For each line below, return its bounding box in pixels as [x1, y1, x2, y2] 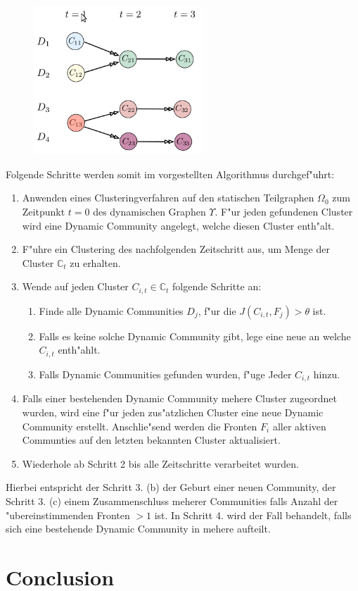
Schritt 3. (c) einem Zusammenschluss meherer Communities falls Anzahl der [6, 493, 338, 508]
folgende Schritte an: [172, 279, 262, 294]
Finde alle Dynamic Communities [39, 303, 184, 318]
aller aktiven [272, 418, 326, 433]
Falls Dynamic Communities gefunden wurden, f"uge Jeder [39, 366, 292, 381]
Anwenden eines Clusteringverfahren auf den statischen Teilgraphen [22, 190, 314, 205]
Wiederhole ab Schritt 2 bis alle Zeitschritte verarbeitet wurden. [22, 456, 299, 471]
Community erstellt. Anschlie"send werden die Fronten [22, 418, 257, 433]
